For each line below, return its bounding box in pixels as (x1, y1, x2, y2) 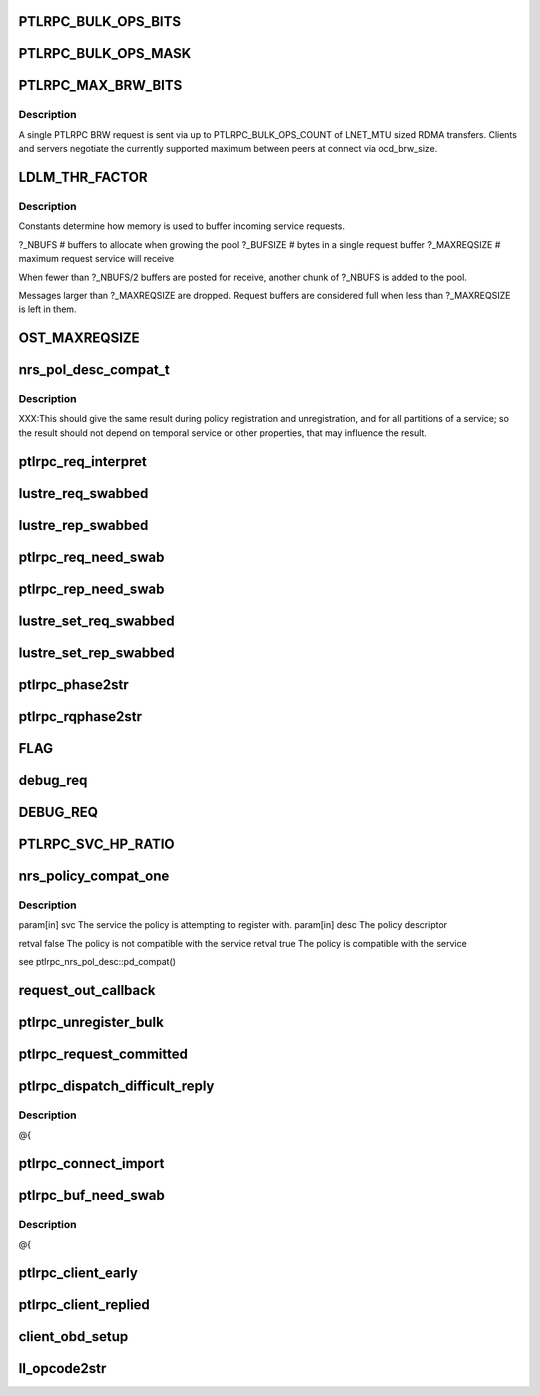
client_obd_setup (18, 1328, 129, 1345)
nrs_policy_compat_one (18, 867, 170, 884)
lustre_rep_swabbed (18, 516, 149, 534)
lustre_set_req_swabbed (18, 612, 175, 629)
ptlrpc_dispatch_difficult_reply (18, 1077, 215, 1094)
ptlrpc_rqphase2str (18, 708, 142, 725)
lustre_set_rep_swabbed (18, 644, 175, 661)
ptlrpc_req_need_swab (18, 548, 165, 565)
